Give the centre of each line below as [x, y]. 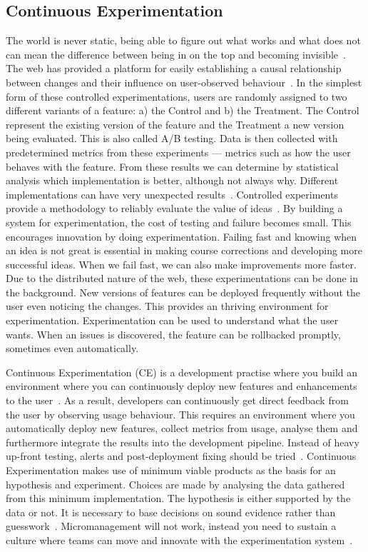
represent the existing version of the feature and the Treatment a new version [175, 124]
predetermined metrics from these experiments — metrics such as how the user [178, 152]
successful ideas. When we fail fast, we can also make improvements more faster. [181, 264]
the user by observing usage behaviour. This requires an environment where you [180, 414]
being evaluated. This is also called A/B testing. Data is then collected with [172, 138]
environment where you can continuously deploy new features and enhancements [182, 386]
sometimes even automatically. [72, 348]
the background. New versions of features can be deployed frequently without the [183, 292]
